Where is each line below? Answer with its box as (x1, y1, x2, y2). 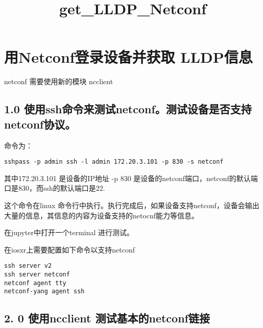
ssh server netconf (4, 270, 70, 278)
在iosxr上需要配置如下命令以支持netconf (4, 244, 135, 255)
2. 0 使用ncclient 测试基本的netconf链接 (4, 310, 210, 326)
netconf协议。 (4, 116, 76, 132)
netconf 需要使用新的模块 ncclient (4, 76, 113, 87)
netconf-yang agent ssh (4, 288, 85, 295)
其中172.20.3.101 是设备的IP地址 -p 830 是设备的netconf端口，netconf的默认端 (4, 172, 258, 183)
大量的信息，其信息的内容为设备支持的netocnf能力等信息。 (4, 210, 199, 220)
